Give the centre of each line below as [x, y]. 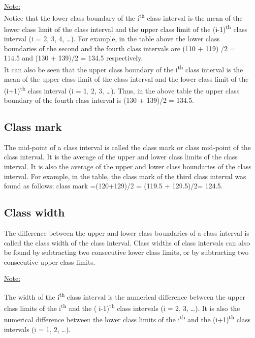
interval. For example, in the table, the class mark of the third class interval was [125, 176]
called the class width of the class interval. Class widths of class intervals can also [127, 242]
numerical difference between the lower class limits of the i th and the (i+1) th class [127, 319]
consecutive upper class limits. [50, 261]
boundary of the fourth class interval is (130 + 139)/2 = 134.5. [99, 100]
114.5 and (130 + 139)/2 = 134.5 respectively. [74, 58]
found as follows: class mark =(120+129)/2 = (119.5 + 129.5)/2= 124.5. [113, 186]
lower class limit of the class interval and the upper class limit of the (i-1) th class [126, 28]
